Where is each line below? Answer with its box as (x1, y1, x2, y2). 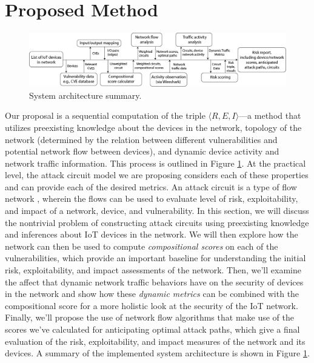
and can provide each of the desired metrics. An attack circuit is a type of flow (5, 180, 297, 193)
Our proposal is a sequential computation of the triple (5, 109, 205, 122)
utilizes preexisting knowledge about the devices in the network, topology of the (5, 121, 302, 133)
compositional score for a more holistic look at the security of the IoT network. (5, 299, 298, 311)
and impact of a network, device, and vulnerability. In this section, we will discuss (5, 204, 309, 217)
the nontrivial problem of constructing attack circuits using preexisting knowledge (5, 216, 309, 228)
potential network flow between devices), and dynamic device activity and (5, 145, 279, 158)
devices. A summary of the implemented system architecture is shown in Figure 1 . (5, 347, 310, 359)
